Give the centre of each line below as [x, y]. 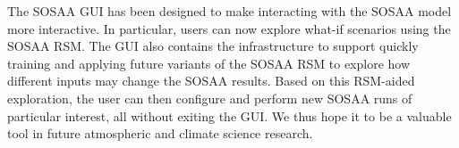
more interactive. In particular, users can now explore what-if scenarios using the [229, 28]
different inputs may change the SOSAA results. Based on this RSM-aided [211, 81]
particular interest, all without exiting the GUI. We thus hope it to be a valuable [229, 115]
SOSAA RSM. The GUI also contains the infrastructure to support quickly [213, 46]
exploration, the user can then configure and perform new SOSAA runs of [210, 98]
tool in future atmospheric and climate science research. [160, 133]
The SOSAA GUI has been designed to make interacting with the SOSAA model [229, 11]
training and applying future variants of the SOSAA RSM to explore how [209, 63]
